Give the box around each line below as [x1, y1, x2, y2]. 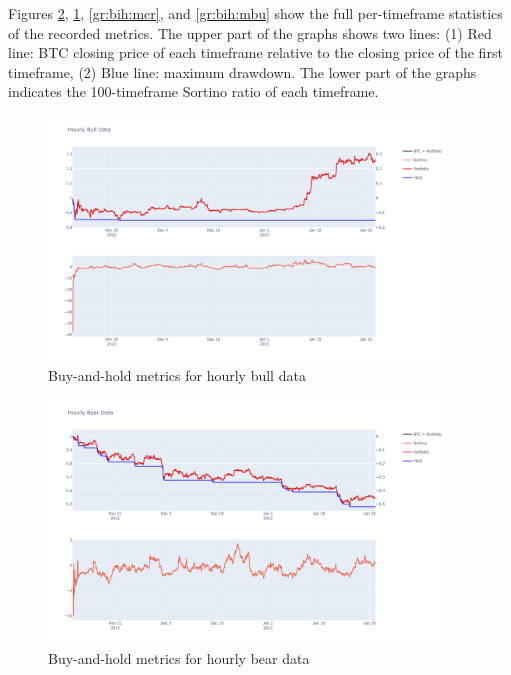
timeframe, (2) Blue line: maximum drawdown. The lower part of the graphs [8, 61, 477, 82]
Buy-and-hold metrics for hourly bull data [48, 364, 306, 385]
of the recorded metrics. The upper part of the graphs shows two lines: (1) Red [8, 22, 492, 43]
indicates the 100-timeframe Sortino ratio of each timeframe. [8, 81, 379, 102]
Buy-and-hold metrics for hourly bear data [48, 648, 310, 669]
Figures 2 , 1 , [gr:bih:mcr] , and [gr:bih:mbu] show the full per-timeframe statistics [8, 3, 503, 23]
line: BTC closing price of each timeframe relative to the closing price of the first [8, 42, 503, 63]
